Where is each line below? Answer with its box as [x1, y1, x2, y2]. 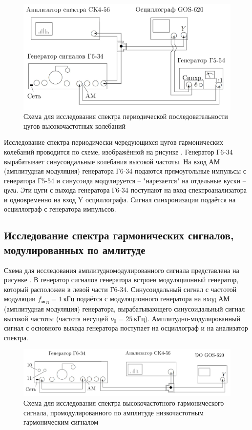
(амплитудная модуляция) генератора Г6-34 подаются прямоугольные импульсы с [4, 166, 246, 176]
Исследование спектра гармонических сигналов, [4, 228, 234, 243]
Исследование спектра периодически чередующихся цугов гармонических [4, 137, 223, 147]
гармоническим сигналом [23, 417, 99, 427]
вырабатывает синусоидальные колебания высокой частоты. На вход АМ [4, 156, 220, 166]
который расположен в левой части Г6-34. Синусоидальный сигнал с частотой [4, 284, 237, 294]
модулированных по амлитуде [4, 242, 146, 257]
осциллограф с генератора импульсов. [4, 204, 116, 214]
